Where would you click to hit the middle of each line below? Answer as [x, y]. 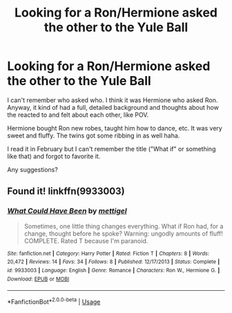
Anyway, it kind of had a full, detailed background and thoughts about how [113, 107]
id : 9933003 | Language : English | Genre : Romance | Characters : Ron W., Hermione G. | [114, 270]
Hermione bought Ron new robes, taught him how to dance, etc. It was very [115, 128]
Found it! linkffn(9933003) [66, 191]
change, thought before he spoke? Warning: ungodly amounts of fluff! [123, 234]
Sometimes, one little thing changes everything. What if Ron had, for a [124, 226]
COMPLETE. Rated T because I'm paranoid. [86, 240]
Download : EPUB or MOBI [38, 279]
